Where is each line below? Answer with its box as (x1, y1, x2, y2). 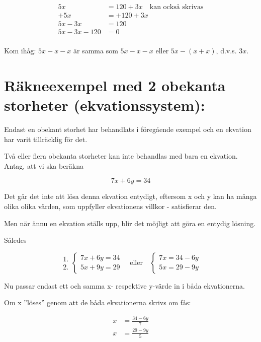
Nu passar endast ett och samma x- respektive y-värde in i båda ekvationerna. (4, 280, 245, 291)
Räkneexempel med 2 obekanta (4, 75, 226, 95)
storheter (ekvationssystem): (4, 95, 205, 115)
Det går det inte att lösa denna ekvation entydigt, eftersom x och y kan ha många (4, 191, 257, 201)
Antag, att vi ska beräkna (4, 160, 84, 171)
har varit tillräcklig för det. (4, 133, 88, 144)
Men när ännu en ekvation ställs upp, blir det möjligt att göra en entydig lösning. (4, 218, 256, 228)
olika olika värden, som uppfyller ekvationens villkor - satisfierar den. (4, 201, 217, 212)
